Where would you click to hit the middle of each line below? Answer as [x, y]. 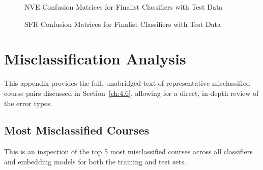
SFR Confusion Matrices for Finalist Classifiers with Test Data [123, 24]
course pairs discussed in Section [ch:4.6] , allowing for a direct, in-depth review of [131, 93]
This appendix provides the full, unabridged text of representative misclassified [127, 83]
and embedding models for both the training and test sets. [95, 161]
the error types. [28, 103]
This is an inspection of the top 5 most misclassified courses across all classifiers [128, 151]
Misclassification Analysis [95, 59]
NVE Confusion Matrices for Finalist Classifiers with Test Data [124, 7]
